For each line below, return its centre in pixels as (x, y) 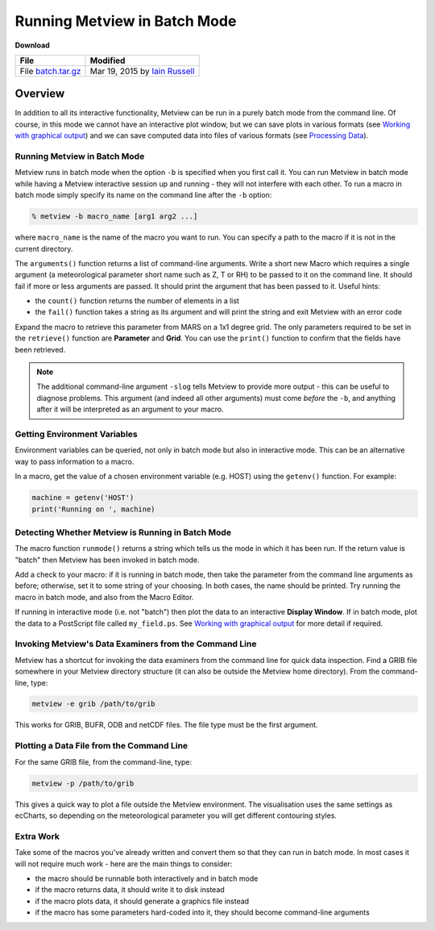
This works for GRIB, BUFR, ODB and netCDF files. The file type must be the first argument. (166, 725)
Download (32, 45)
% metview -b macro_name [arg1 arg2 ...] (115, 217)
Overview (40, 94)
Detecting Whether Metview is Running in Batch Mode (123, 532)
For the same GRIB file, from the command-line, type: (104, 761)
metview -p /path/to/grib (83, 783)
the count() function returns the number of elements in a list (137, 301)
